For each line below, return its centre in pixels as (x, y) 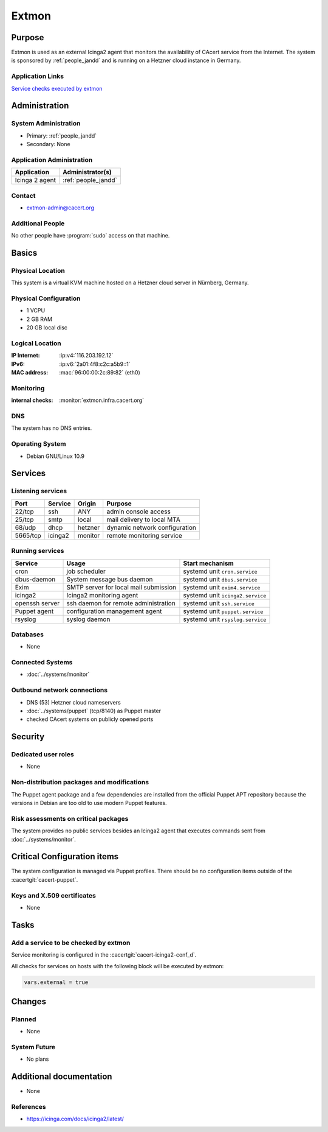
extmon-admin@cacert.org (60, 208)
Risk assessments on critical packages (70, 818)
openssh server (37, 603)
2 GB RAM (39, 319)
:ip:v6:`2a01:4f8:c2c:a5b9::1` (95, 364)
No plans (38, 1059)
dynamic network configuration (152, 527)
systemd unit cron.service (220, 571)
